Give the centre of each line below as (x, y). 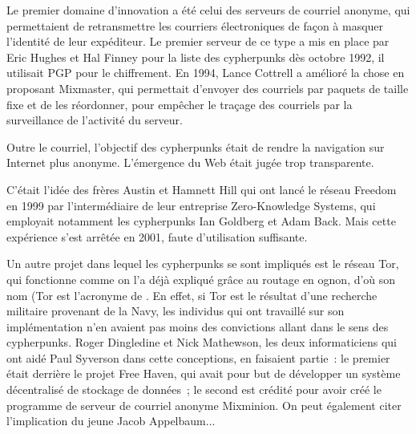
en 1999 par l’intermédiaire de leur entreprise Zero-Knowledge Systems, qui (191, 205)
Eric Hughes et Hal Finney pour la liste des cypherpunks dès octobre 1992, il (196, 57)
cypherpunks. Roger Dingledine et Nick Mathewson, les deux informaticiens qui (202, 342)
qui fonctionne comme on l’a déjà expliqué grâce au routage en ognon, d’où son (201, 279)
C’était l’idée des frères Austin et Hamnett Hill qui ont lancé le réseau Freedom (202, 189)
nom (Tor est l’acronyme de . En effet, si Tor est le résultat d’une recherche (192, 295)
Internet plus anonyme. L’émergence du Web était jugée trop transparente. (190, 162)
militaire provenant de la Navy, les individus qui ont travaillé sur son (176, 311)
